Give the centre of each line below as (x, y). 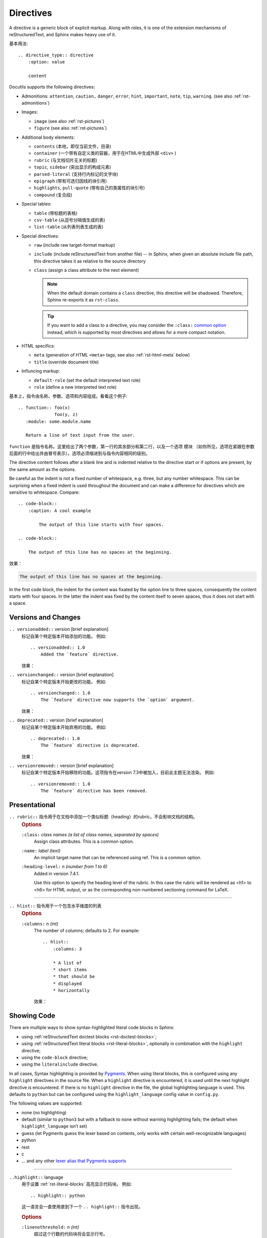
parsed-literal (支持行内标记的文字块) (76, 174)
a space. (18, 603)
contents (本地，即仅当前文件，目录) (72, 147)
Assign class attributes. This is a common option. (84, 841)
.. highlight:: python (58, 1195)
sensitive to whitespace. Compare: (44, 492)
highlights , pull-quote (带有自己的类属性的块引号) (89, 188)
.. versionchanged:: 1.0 (60, 693)
